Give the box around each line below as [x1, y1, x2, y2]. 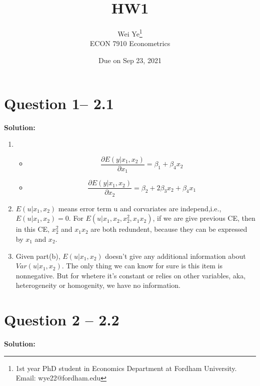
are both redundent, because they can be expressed [90, 224, 247, 234]
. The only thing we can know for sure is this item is [61, 260, 222, 271]
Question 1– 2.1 [4, 93, 114, 113]
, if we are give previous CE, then [152, 213, 255, 223]
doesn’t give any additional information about [105, 250, 246, 261]
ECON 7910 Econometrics [89, 38, 170, 49]
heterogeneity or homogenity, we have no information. [15, 280, 180, 290]
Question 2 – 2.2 [4, 309, 119, 330]
